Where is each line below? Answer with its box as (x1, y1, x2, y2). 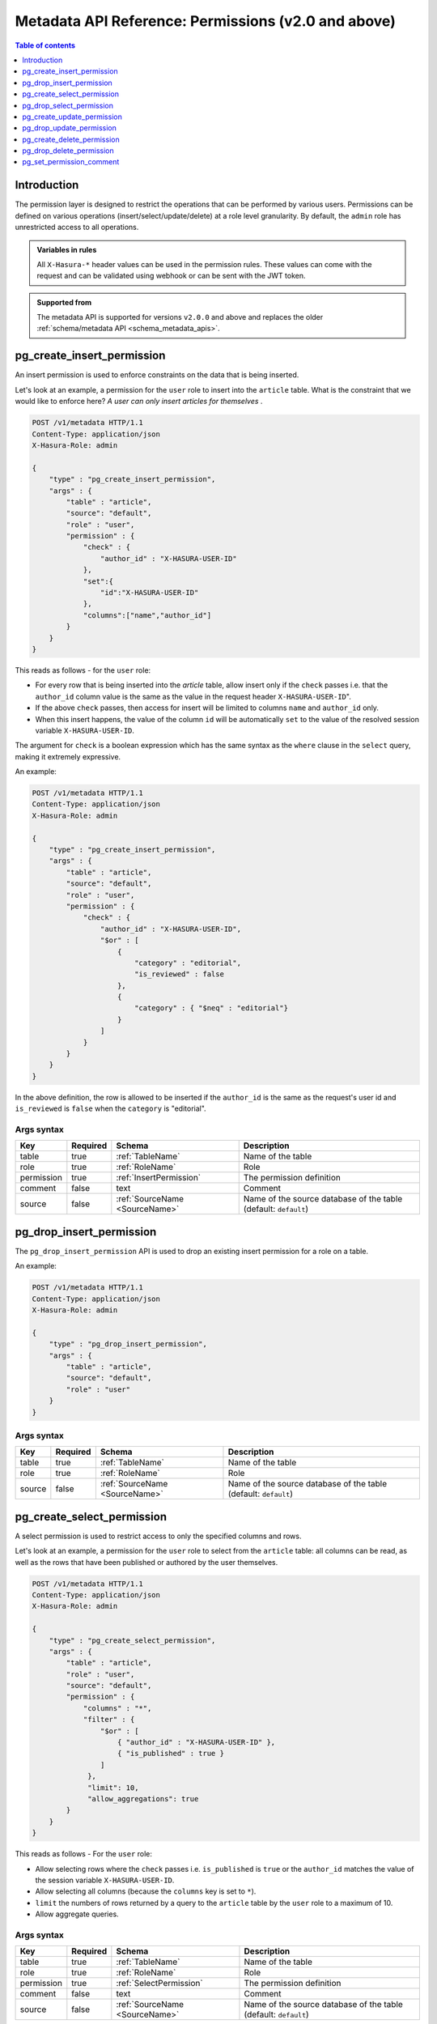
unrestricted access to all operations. (15, 223, 139, 232)
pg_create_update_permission (22, 112, 123, 121)
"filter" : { (83, 1715, 135, 1724)
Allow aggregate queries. (35, 1909, 119, 1919)
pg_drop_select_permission (22, 100, 113, 110)
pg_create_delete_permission (22, 134, 121, 144)
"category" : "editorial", (134, 958, 242, 967)
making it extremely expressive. (15, 751, 121, 761)
